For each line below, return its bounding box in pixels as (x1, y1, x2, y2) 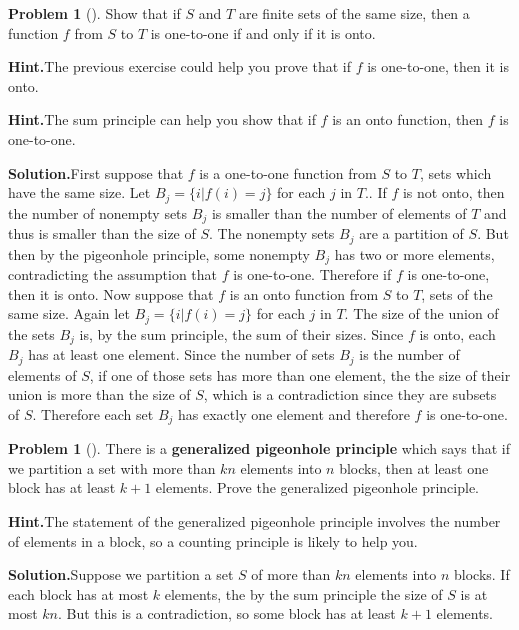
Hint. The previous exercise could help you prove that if (8, 56, 352, 77)
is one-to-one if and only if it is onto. (150, 22, 376, 43)
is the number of (359, 344, 460, 365)
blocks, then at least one (339, 457, 489, 478)
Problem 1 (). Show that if (8, 3, 181, 23)
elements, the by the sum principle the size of (164, 583, 443, 604)
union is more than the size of (8, 384, 191, 405)
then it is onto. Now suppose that (8, 283, 214, 304)
